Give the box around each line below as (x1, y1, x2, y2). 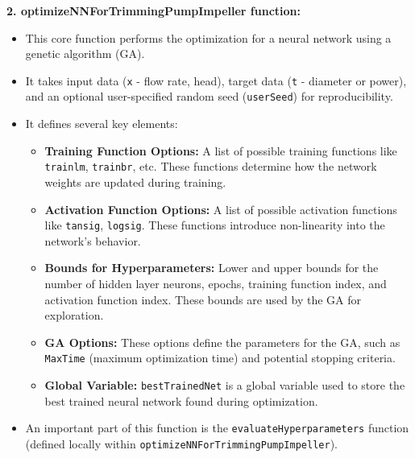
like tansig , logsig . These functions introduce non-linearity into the (44, 217, 385, 233)
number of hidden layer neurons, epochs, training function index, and (44, 274, 387, 291)
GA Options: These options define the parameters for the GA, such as (44, 333, 400, 350)
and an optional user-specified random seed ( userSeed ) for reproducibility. (25, 88, 393, 105)
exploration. (44, 307, 104, 324)
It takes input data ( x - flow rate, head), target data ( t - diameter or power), (25, 72, 407, 89)
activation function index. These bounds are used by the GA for (44, 291, 362, 307)
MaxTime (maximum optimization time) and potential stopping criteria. (44, 349, 396, 366)
